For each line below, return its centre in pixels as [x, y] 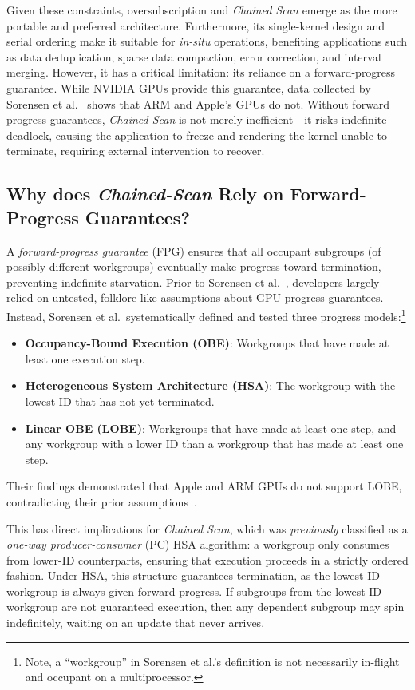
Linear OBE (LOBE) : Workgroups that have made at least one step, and [211, 428]
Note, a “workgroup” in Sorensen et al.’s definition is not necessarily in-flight [212, 661]
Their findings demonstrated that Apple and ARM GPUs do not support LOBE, [204, 486]
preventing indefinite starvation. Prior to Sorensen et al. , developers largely [193, 282]
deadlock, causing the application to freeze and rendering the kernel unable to [197, 135]
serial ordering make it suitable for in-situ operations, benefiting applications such [207, 41]
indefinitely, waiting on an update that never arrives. [136, 623]
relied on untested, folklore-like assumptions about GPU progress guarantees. [195, 297]
